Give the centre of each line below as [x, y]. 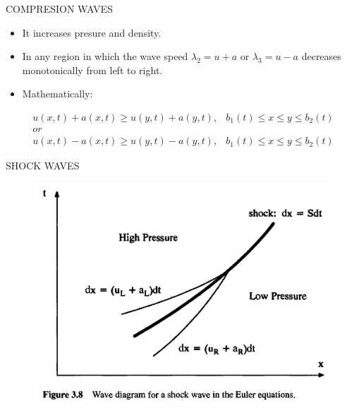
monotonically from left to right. [92, 70]
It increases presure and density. [92, 32]
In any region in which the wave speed [105, 56]
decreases [321, 56]
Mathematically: [57, 94]
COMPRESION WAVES [59, 8]
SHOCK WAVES [43, 166]
